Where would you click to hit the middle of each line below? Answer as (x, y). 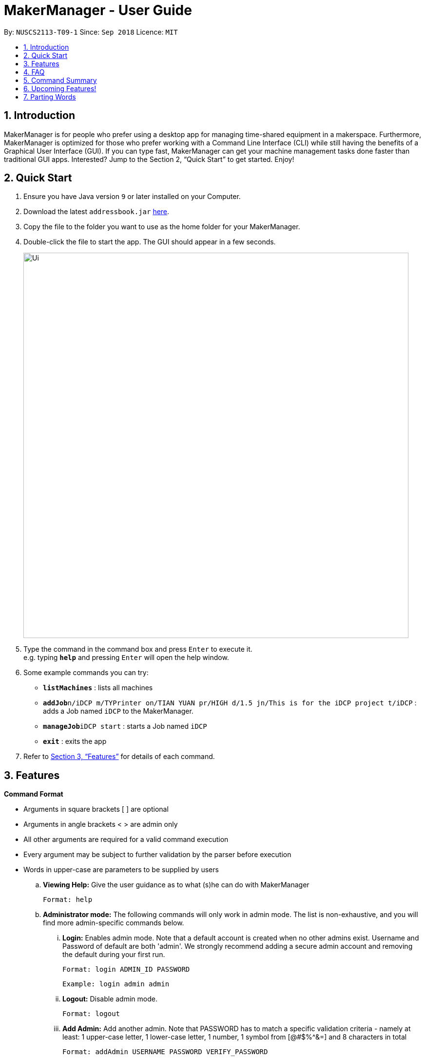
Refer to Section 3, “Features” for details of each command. (119, 757)
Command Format (34, 794)
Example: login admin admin (116, 984)
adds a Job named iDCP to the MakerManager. (118, 711)
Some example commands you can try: (86, 673)
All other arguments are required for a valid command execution (126, 840)
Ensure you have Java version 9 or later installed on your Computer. (132, 197)
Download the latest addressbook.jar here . (97, 212)
